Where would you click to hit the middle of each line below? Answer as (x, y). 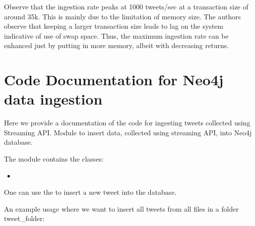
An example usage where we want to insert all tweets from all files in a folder (121, 208)
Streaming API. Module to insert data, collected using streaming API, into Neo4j (128, 132)
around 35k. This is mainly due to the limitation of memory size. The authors (123, 16)
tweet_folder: (24, 218)
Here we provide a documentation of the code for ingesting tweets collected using (127, 123)
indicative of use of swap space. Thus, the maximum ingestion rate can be (116, 35)
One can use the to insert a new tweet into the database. (90, 192)
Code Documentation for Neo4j (114, 80)
